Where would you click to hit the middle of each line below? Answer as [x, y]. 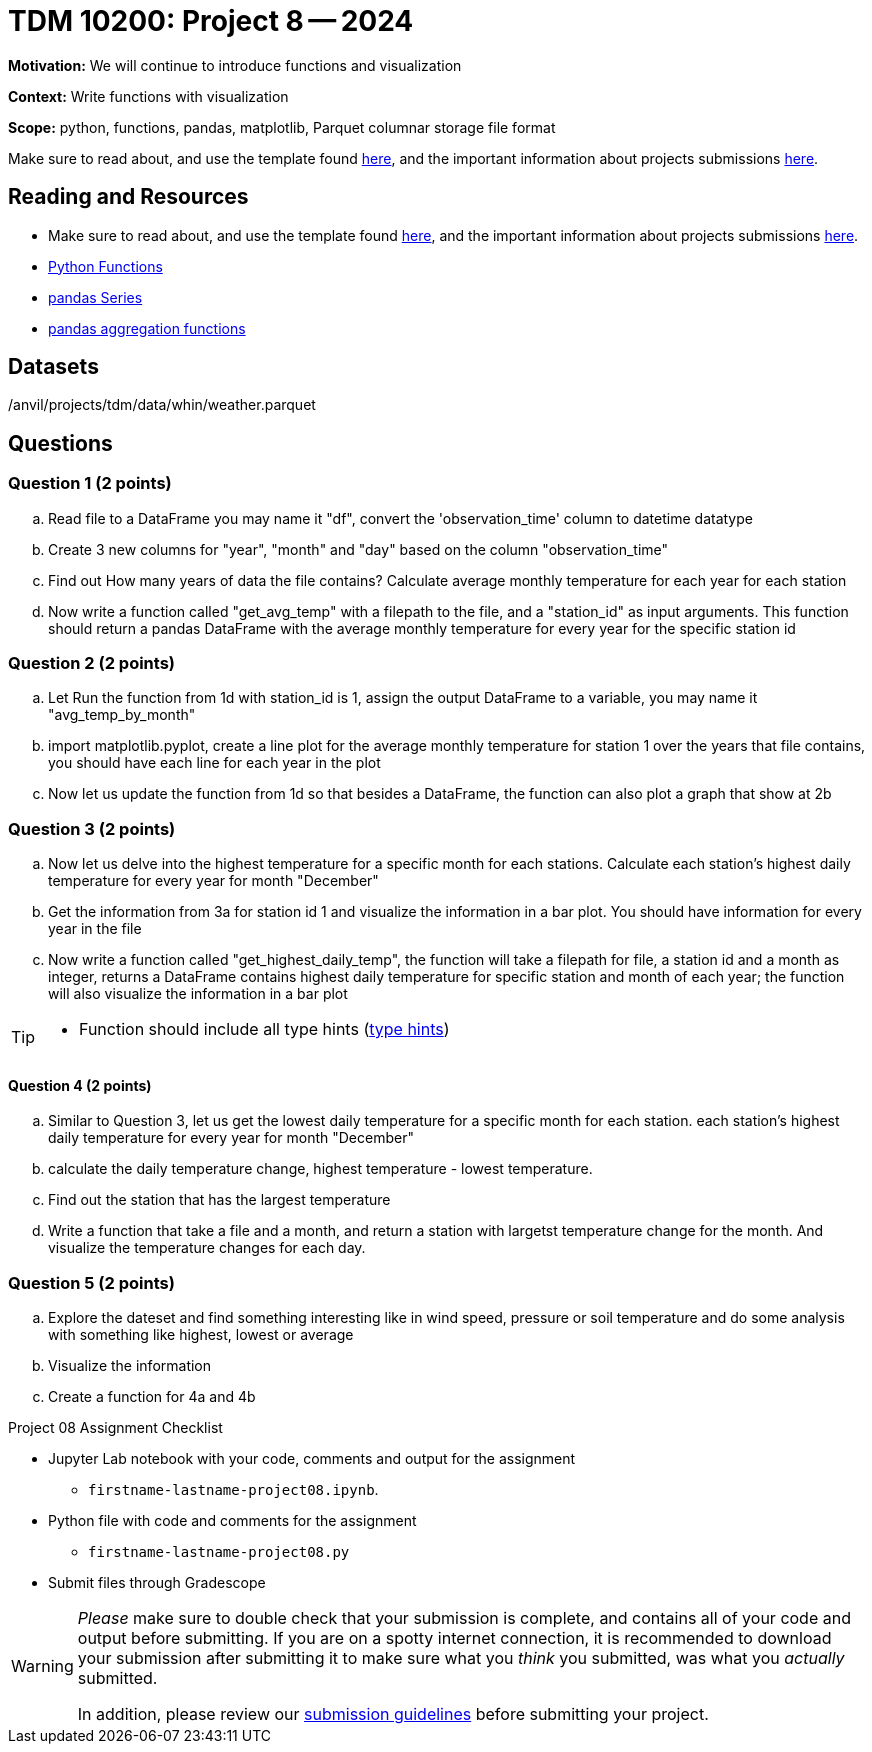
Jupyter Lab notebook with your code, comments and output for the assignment [312, 1459]
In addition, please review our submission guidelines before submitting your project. [393, 1714]
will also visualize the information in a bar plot [198, 994]
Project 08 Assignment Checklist [115, 1428]
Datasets [53, 367]
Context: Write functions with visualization [148, 96]
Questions [60, 443]
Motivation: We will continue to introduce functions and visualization [235, 65]
